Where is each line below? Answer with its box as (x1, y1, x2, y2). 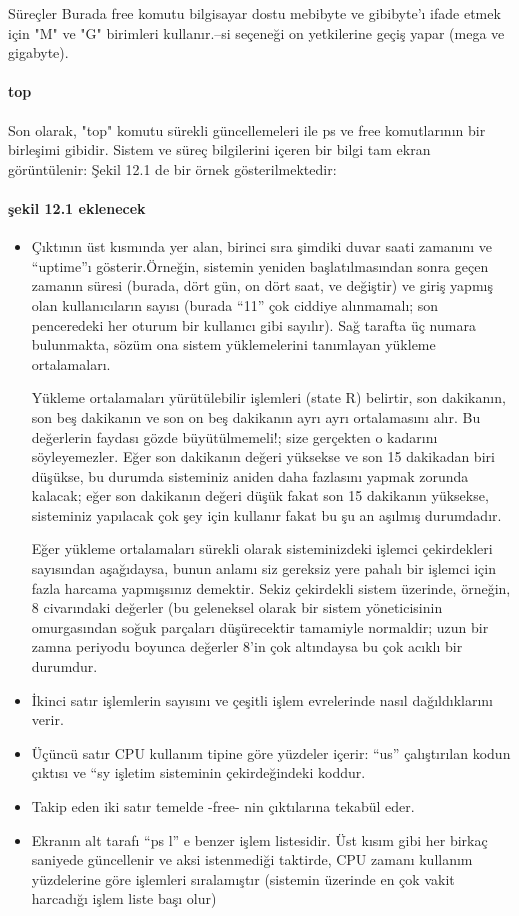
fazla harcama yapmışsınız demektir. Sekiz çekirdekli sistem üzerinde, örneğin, (31, 577, 511, 598)
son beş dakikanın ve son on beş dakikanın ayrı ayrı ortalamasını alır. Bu (31, 406, 481, 427)
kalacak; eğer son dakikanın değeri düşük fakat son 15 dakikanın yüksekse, (31, 485, 489, 506)
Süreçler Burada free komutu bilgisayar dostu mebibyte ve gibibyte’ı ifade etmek (8, 3, 501, 23)
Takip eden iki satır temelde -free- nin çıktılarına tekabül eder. (31, 796, 415, 816)
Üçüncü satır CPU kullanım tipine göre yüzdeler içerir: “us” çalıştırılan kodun (31, 742, 511, 763)
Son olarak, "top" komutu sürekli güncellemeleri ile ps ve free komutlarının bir (8, 119, 486, 140)
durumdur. (31, 656, 98, 677)
